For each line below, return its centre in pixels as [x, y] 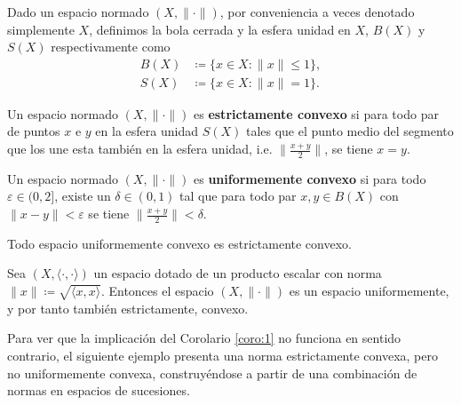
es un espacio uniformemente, [369, 291]
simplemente [41, 29]
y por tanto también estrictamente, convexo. [128, 308]
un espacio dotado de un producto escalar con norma [238, 273]
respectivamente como [111, 47]
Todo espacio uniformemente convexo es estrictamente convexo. [179, 243]
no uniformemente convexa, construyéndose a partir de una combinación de [212, 373]
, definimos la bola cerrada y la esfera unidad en [220, 29]
